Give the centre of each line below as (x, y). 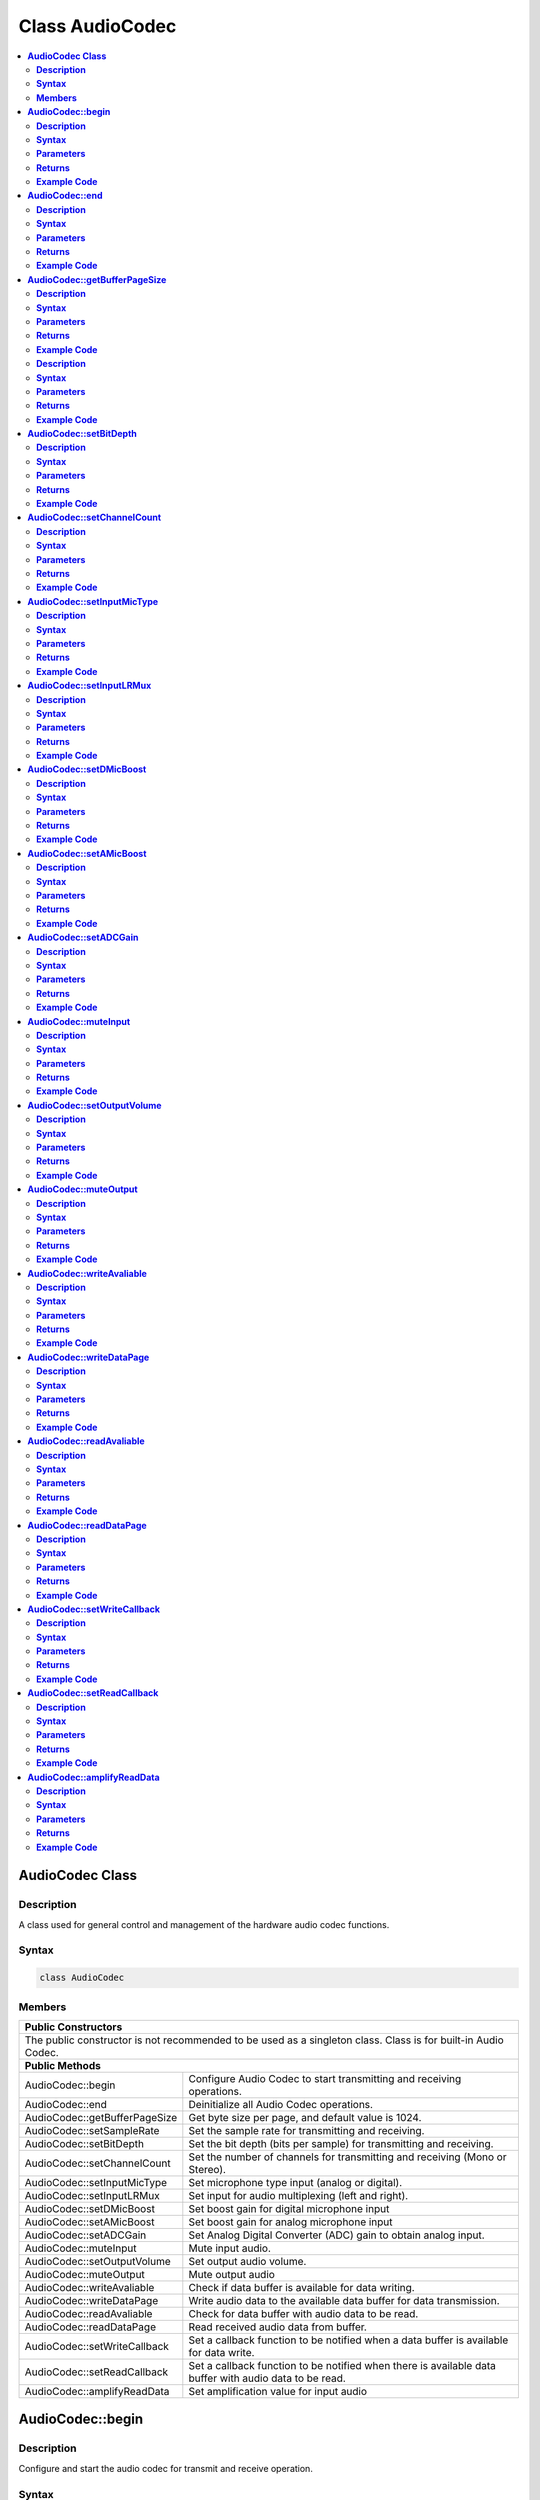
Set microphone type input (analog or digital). (295, 2182)
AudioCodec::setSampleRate (92, 2130)
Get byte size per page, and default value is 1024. (305, 2117)
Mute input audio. (230, 2248)
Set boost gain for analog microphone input (291, 2222)
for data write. (221, 2352)
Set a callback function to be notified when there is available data (342, 2365)
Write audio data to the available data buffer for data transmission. (344, 2300)
